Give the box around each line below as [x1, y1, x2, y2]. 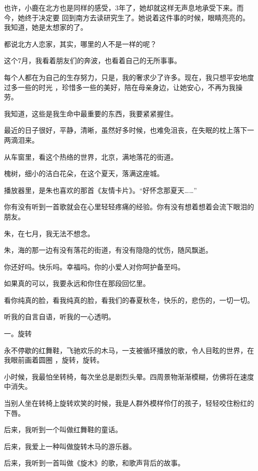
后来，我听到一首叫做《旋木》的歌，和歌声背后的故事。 [4, 458, 185, 468]
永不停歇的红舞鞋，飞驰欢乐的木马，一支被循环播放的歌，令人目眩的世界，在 [4, 345, 254, 355]
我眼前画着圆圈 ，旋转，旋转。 [4, 355, 104, 365]
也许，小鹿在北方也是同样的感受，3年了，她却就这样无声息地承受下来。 [4, 2, 237, 12]
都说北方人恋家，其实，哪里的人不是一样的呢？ [4, 38, 157, 49]
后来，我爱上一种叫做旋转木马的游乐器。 [4, 441, 136, 451]
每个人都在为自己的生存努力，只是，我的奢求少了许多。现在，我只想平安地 [4, 72, 247, 82]
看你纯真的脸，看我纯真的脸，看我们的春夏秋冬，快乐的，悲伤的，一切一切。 [4, 294, 254, 305]
